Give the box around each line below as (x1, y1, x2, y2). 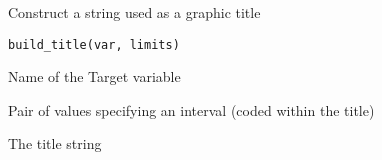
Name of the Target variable (8, 66, 181, 87)
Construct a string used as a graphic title (8, 2, 261, 22)
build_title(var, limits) (8, 37, 180, 52)
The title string (8, 133, 102, 154)
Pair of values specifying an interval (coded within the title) (8, 99, 375, 120)
